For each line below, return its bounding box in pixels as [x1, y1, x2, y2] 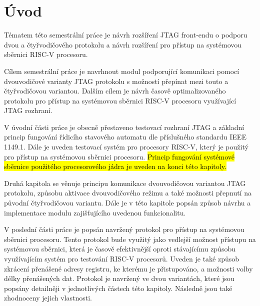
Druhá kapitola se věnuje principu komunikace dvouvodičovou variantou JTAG [4, 177, 246, 188]
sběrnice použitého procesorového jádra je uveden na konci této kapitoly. [4, 161, 226, 171]
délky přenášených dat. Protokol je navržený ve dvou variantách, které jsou [4, 273, 234, 283]
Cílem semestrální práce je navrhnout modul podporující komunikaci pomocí [4, 65, 239, 76]
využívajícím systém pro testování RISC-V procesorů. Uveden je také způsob [4, 253, 239, 263]
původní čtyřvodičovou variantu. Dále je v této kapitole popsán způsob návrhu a [4, 197, 251, 208]
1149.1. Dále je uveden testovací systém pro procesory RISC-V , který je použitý [4, 141, 248, 152]
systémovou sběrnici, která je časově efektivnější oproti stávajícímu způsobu [4, 243, 236, 254]
